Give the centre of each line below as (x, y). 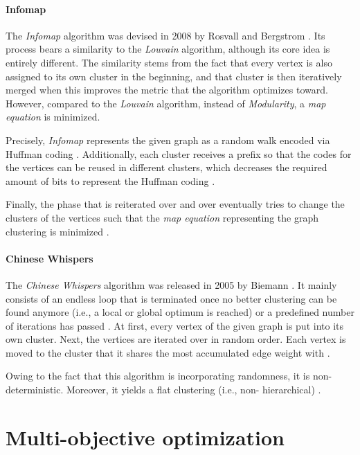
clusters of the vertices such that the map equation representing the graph (162, 217)
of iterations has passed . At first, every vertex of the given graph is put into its (175, 325)
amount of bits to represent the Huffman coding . (110, 180)
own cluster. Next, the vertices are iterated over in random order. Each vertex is (176, 339)
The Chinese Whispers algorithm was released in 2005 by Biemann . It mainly (171, 284)
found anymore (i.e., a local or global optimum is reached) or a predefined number (180, 312)
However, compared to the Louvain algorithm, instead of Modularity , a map (166, 103)
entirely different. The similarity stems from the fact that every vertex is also (169, 62)
